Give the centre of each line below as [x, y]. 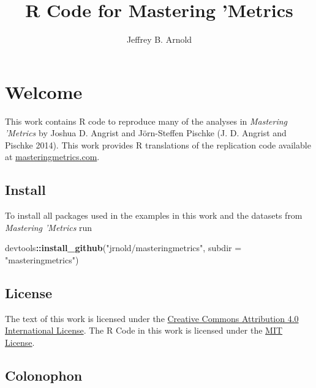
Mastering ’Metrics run [49, 227]
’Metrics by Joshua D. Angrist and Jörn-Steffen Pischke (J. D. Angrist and [146, 133]
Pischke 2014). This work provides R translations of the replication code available [158, 145]
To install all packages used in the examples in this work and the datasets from [154, 215]
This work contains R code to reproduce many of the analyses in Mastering [146, 121]
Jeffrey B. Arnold [159, 39]
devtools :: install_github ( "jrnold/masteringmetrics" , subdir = [123, 248]
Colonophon [44, 375]
